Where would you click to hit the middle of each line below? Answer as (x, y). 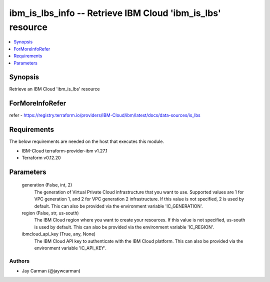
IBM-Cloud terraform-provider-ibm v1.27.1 (64, 150)
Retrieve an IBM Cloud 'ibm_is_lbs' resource (54, 89)
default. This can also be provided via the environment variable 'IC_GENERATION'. (118, 206)
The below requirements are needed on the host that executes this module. (87, 141)
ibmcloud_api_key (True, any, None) (59, 234)
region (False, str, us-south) (50, 213)
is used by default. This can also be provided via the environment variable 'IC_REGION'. (124, 227)
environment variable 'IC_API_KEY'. (70, 248)
